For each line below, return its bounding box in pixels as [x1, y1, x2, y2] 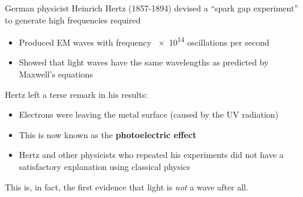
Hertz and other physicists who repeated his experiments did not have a [19, 148, 284, 161]
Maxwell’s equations [19, 68, 93, 80]
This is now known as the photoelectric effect [19, 128, 197, 141]
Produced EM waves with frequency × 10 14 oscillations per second [19, 34, 269, 48]
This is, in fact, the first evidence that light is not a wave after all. [5, 180, 248, 193]
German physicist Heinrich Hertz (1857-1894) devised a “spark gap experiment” [5, 2, 299, 14]
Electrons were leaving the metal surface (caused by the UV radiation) [19, 108, 279, 121]
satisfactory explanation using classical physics [19, 160, 190, 172]
